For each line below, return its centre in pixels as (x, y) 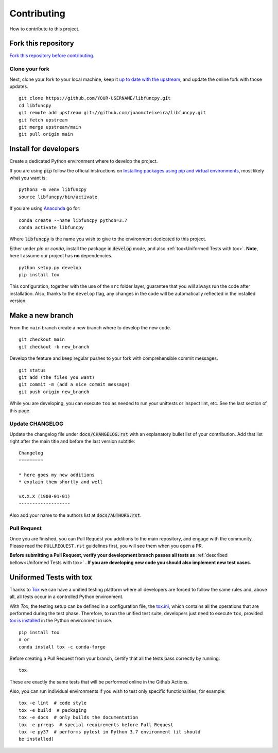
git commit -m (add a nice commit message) (74, 384)
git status (32, 370)
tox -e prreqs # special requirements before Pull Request (96, 725)
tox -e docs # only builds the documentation (79, 717)
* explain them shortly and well (61, 482)
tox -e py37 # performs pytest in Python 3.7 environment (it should (110, 732)
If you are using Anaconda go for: (45, 208)
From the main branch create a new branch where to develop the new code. (90, 328)
